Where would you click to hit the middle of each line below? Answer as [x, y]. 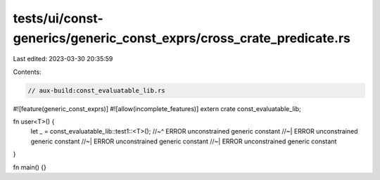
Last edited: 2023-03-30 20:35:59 [63, 59]
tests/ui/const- [58, 18]
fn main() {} [30, 167]
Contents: [27, 72]
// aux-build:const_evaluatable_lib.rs [96, 90]
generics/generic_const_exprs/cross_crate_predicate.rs [182, 38]
